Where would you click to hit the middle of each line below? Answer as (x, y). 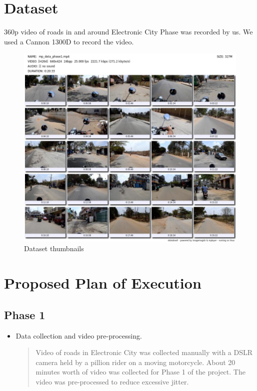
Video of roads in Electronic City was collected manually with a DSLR (144, 352)
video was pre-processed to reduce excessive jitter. (112, 381)
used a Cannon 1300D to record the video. (69, 41)
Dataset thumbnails (54, 248)
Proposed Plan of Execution (103, 283)
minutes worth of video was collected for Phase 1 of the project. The (140, 372)
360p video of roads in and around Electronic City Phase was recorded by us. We (128, 32)
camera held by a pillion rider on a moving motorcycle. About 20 (135, 362)
